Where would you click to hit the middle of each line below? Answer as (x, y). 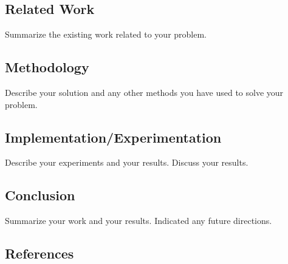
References (39, 253)
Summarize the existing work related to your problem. (106, 34)
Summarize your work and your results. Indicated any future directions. (139, 221)
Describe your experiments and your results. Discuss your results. (127, 162)
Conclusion (40, 195)
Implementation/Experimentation (113, 137)
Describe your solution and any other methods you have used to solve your (144, 92)
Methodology (47, 67)
